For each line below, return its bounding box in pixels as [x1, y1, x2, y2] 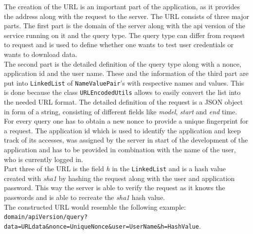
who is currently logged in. [4, 154, 83, 164]
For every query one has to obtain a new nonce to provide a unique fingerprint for [4, 116, 249, 126]
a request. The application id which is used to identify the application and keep [4, 125, 241, 135]
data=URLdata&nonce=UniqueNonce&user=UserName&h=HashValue [4, 223, 199, 230]
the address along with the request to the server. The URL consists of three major [4, 11, 249, 21]
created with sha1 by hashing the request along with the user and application [4, 173, 235, 183]
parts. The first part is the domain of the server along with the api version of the [4, 20, 246, 31]
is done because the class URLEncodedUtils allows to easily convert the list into [4, 87, 241, 97]
